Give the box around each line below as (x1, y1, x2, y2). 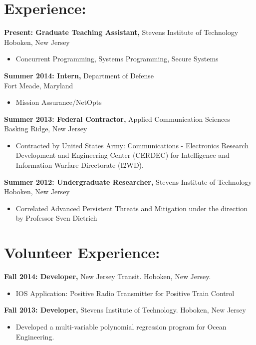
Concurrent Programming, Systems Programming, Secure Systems (15, 53, 219, 64)
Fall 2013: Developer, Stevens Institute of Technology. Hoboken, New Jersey (4, 305, 246, 315)
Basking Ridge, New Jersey (4, 123, 87, 134)
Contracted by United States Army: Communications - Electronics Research (15, 140, 249, 150)
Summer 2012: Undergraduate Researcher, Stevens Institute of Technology (4, 176, 252, 187)
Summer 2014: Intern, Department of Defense (4, 70, 154, 80)
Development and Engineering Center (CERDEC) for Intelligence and (15, 150, 230, 160)
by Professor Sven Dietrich (15, 213, 97, 223)
